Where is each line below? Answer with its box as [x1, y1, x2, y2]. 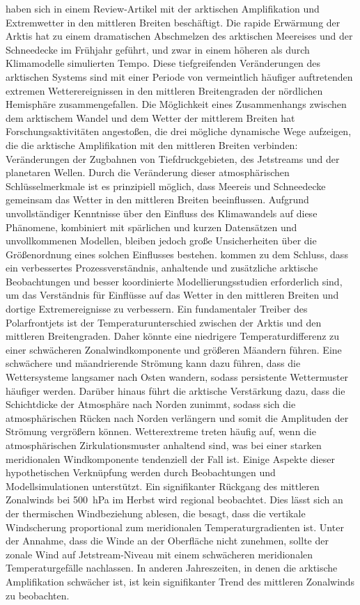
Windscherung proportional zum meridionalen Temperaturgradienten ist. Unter [6, 519, 344, 534]
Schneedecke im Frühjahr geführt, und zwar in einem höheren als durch [6, 42, 310, 56]
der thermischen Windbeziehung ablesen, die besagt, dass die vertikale [6, 505, 306, 520]
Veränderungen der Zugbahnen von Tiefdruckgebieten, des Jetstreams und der [6, 151, 340, 166]
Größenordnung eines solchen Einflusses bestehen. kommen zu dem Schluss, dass [6, 246, 348, 261]
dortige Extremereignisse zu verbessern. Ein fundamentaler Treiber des [6, 301, 308, 316]
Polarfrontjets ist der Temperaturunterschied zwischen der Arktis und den [6, 315, 322, 329]
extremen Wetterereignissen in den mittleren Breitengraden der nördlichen [6, 83, 323, 97]
